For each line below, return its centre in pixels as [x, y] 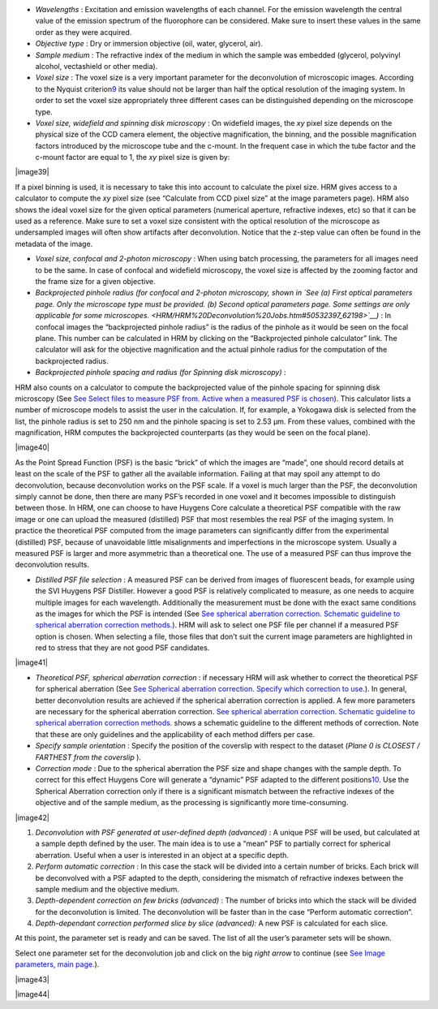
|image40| [32, 447]
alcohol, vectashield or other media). [97, 66]
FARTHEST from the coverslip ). [88, 757]
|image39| [32, 172]
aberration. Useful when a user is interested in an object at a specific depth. [162, 855]
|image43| [32, 979]
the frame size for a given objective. [95, 281]
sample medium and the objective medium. [107, 889]
